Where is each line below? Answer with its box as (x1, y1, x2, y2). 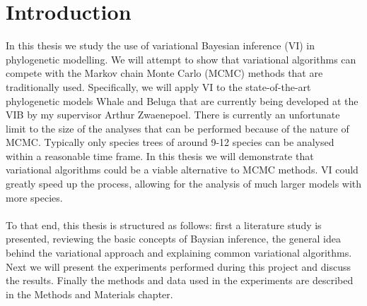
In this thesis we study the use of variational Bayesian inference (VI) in (6, 38, 315, 53)
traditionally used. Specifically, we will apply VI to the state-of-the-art (6, 79, 311, 94)
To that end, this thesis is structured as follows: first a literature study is (6, 217, 322, 232)
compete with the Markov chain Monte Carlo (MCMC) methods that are (6, 66, 323, 80)
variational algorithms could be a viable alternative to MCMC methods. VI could (6, 162, 359, 177)
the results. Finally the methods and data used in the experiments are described (6, 273, 354, 288)
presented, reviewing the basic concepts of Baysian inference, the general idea (6, 231, 341, 246)
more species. (6, 190, 63, 204)
